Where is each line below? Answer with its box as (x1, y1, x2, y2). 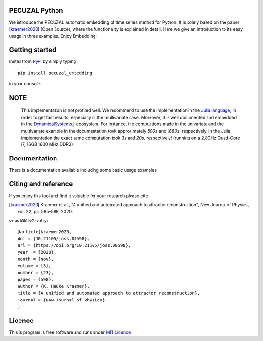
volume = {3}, (18, 263, 51, 268)
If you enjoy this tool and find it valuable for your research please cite (9, 193, 148, 199)
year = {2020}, (18, 249, 56, 255)
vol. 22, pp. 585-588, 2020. (18, 208, 73, 214)
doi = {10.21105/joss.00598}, (18, 236, 90, 241)
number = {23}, (18, 270, 54, 276)
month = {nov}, (18, 256, 54, 262)
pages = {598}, (18, 277, 54, 282)
